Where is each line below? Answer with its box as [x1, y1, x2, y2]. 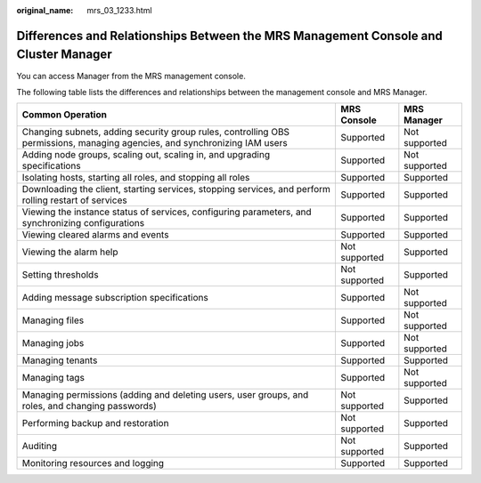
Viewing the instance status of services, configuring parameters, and [21, 205, 312, 218]
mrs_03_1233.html [86, 5, 152, 15]
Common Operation [21, 109, 107, 121]
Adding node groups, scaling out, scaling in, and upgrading [21, 149, 271, 161]
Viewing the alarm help [21, 246, 119, 258]
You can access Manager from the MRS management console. [16, 70, 247, 81]
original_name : [16, 5, 74, 15]
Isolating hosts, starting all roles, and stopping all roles [21, 172, 250, 184]
